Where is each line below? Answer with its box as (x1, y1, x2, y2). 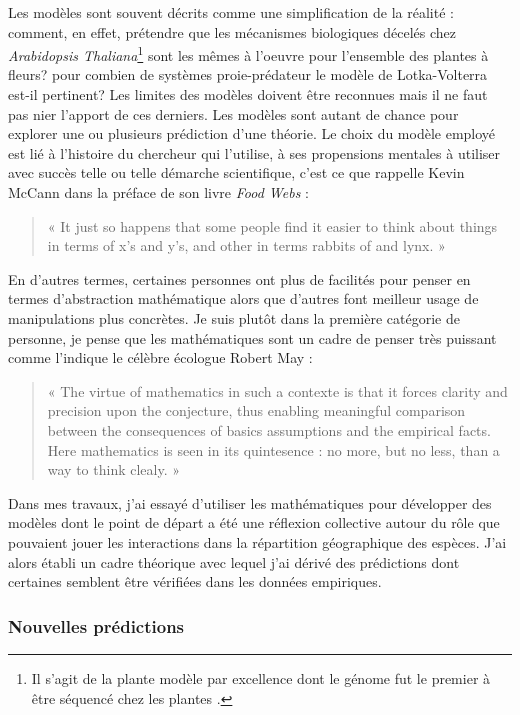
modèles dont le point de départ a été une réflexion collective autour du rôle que (8, 512, 500, 533)
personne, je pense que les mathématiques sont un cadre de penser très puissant (8, 327, 497, 348)
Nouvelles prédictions (8, 613, 185, 638)
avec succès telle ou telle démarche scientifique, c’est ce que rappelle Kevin (8, 162, 465, 183)
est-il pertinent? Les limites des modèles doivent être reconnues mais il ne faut (8, 84, 488, 105)
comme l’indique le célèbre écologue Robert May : (8, 347, 313, 368)
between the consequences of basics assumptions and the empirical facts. (47, 419, 491, 440)
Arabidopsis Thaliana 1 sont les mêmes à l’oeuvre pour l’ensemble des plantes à (8, 42, 489, 65)
